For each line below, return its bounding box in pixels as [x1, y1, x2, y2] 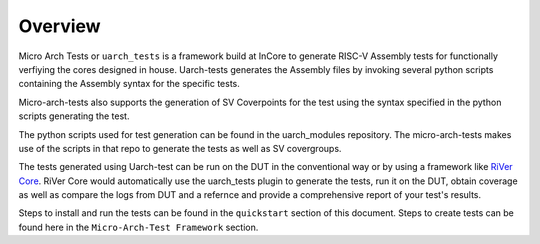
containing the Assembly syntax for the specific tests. [18, 78, 240, 90]
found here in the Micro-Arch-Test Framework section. [18, 221, 259, 233]
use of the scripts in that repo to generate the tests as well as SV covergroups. [18, 142, 342, 154]
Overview [18, 15, 101, 37]
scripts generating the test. [18, 110, 130, 122]
